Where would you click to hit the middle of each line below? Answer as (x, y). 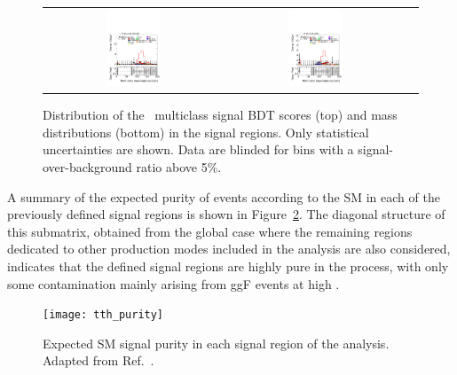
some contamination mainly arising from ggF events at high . (173, 283)
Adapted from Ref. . (98, 360)
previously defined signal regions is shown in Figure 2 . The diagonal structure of (226, 214)
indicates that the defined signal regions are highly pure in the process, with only (228, 266)
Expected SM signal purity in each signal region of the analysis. (216, 343)
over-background (87, 167)
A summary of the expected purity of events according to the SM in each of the (224, 196)
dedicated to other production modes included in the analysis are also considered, (229, 249)
